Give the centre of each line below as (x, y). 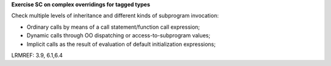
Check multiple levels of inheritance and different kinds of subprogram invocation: (115, 16)
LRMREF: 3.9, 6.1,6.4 (37, 55)
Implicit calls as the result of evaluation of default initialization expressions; (121, 44)
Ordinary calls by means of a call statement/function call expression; (113, 27)
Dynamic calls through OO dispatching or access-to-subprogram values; (119, 35)
